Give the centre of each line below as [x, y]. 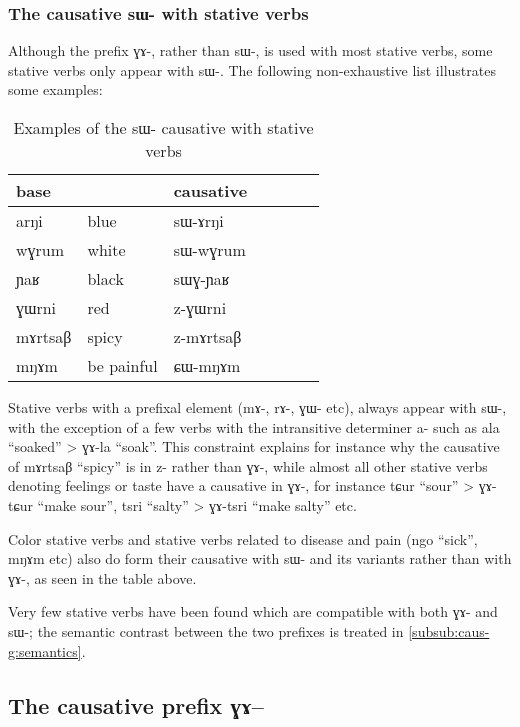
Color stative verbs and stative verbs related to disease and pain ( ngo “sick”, [243, 538]
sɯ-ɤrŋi [198, 220]
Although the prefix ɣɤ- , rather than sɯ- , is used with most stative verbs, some [250, 50]
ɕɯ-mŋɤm [207, 365]
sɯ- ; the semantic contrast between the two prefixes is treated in [206, 630]
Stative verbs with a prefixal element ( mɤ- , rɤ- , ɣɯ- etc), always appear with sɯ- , [257, 407]
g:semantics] [45, 650]
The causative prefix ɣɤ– [136, 704]
